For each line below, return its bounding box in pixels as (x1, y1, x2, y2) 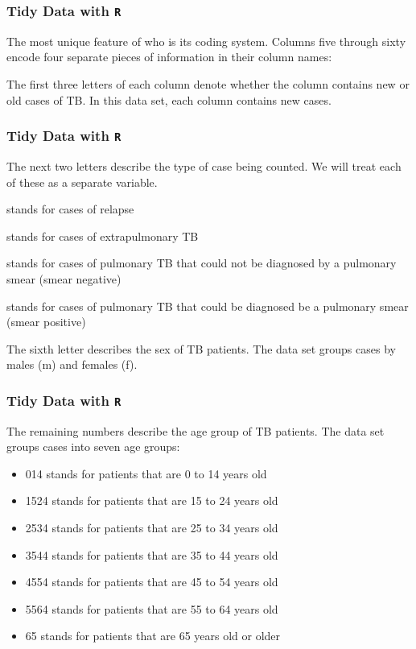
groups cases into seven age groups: (6, 438, 180, 455)
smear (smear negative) (6, 270, 122, 287)
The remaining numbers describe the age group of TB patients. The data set (6, 422, 385, 439)
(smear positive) (6, 313, 86, 330)
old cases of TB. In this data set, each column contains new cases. (6, 91, 332, 108)
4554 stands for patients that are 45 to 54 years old (25, 573, 278, 590)
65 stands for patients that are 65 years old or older (25, 627, 281, 644)
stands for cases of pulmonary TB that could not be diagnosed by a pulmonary (6, 254, 397, 271)
